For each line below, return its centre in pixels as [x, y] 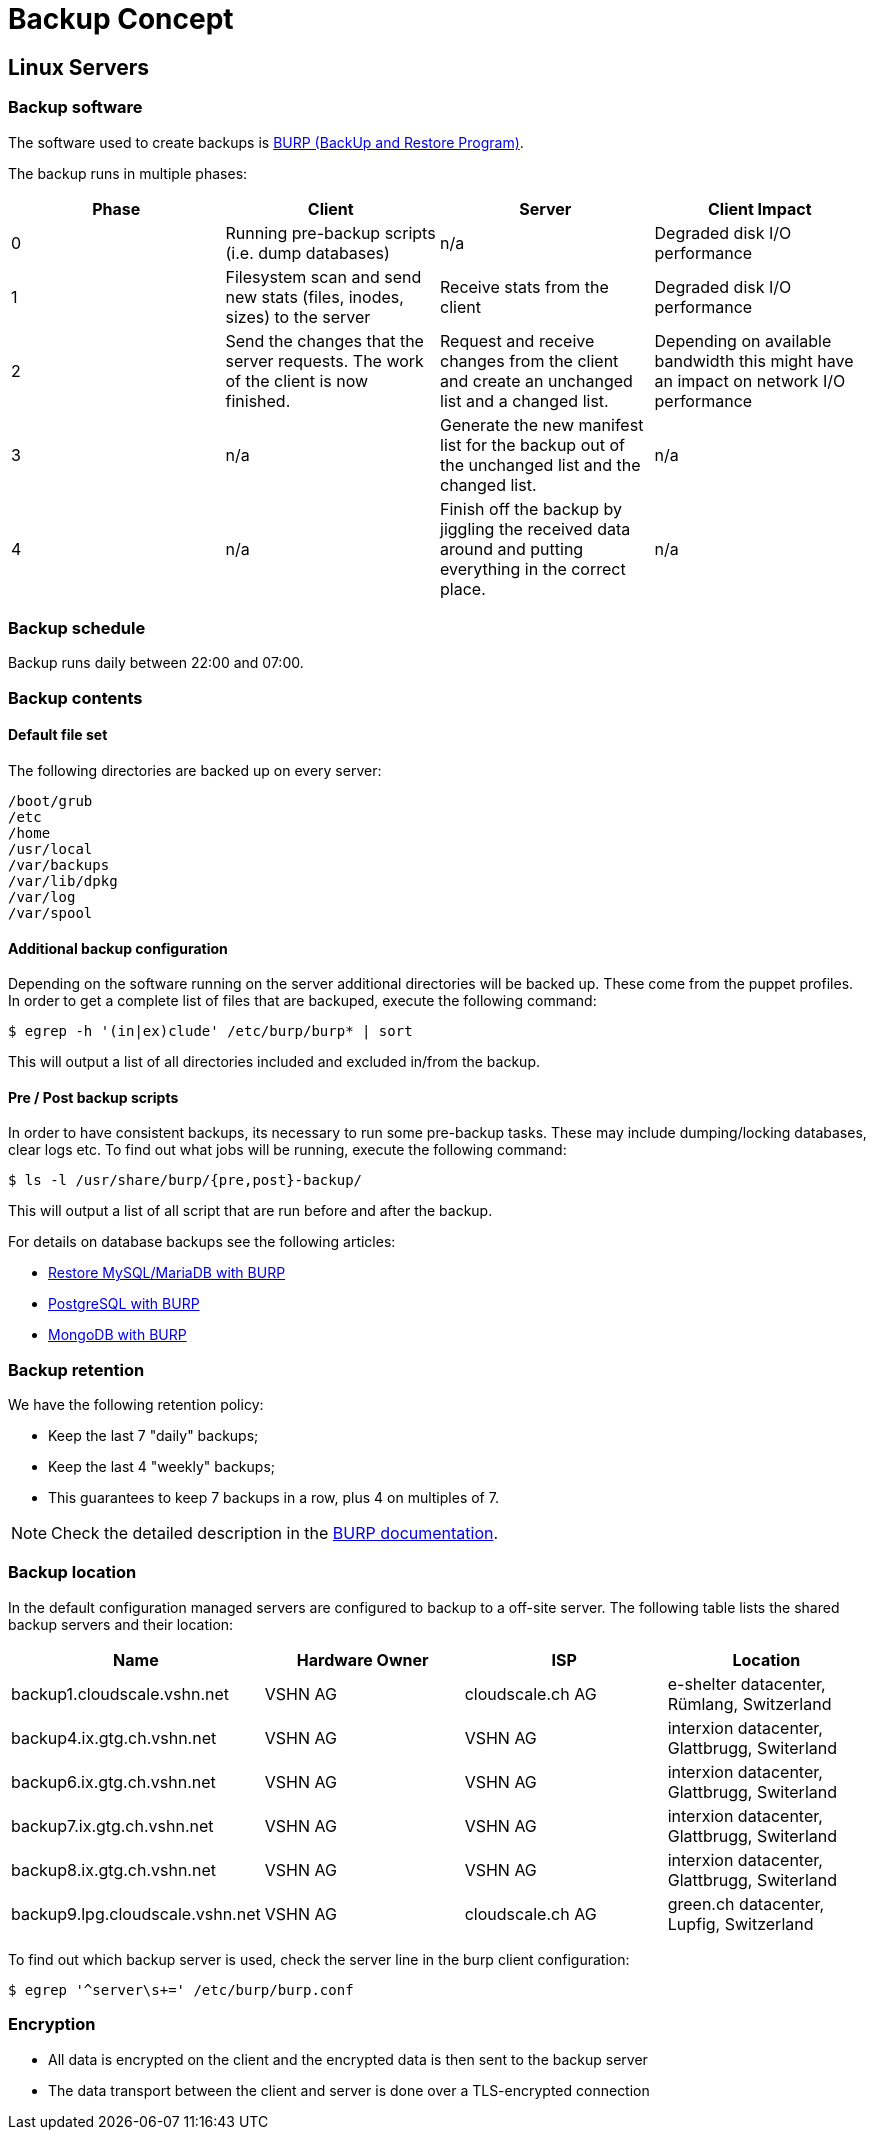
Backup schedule [77, 627]
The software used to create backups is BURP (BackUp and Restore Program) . [266, 142]
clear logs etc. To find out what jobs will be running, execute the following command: [287, 1150]
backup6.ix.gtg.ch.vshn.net [113, 1781]
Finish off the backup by [531, 508]
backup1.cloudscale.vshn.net [120, 1693]
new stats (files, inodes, [314, 296]
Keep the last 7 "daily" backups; [153, 1436]
